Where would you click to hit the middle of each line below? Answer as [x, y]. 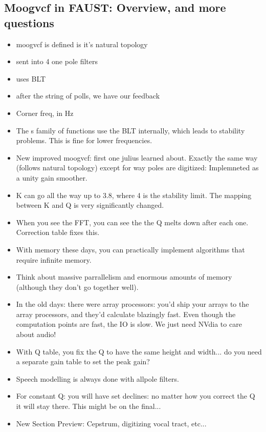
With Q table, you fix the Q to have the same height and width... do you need [139, 351]
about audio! [36, 334]
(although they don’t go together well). [77, 287]
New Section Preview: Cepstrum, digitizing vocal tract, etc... [111, 423]
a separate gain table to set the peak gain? [83, 361]
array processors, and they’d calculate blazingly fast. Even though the [126, 314]
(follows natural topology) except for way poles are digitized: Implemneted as [137, 168]
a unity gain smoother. [52, 177]
